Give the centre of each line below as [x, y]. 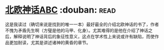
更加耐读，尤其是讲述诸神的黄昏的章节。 [50, 42]
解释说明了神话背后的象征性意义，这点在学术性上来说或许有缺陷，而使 [84, 36]
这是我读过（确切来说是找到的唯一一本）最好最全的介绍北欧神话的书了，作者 [82, 24]
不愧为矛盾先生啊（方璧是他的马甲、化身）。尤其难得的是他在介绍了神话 [77, 30]
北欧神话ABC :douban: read [61, 10]
